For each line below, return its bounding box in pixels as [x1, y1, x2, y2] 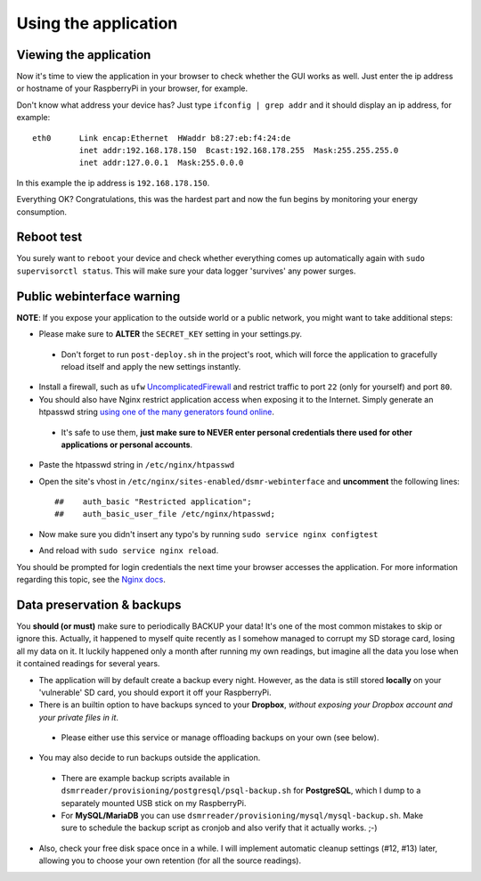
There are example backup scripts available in [61, 772, 231, 783]
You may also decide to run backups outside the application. [38, 753, 261, 763]
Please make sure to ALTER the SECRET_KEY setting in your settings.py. [38, 329, 303, 339]
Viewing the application [16, 47, 151, 62]
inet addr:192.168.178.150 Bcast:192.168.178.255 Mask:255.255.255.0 [78, 145, 399, 156]
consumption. [16, 206, 67, 217]
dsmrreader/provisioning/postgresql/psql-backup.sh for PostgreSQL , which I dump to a [61, 785, 421, 796]
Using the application [16, 13, 178, 33]
